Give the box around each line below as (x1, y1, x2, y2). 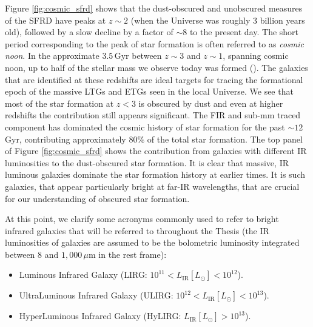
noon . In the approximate (5, 49, 99, 62)
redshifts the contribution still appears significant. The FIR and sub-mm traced (5, 109, 301, 121)
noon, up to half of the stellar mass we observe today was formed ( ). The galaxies (5, 61, 308, 73)
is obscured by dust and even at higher (138, 96, 283, 109)
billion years (260, 13, 305, 26)
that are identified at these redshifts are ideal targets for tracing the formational (5, 73, 303, 86)
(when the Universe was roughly (130, 13, 251, 26)
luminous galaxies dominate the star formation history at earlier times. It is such (5, 168, 305, 181)
